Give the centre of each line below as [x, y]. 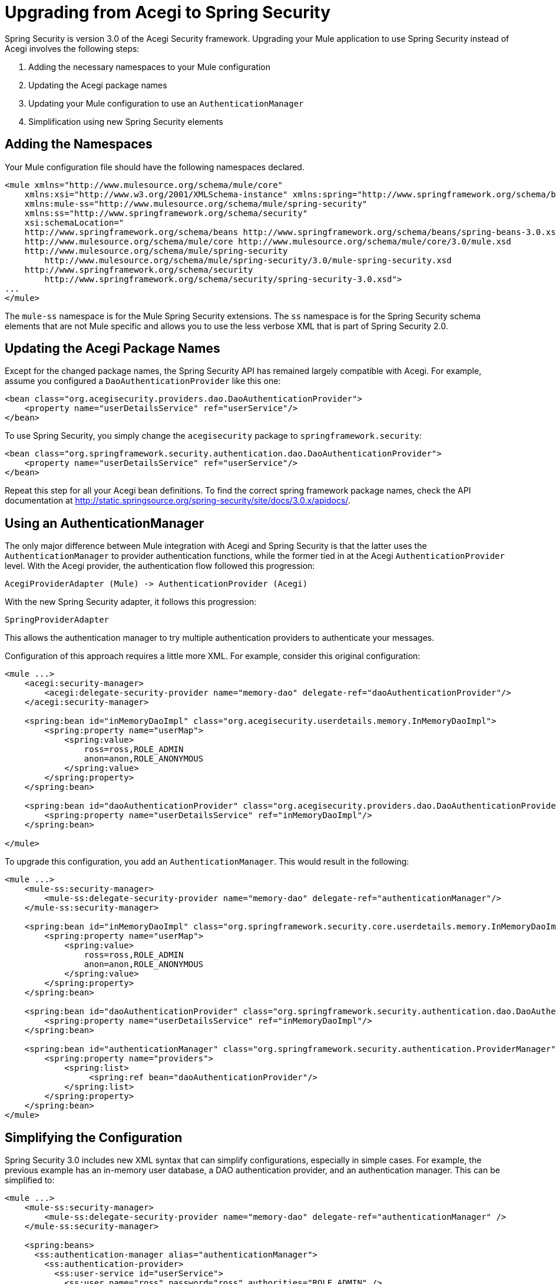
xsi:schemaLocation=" [74, 222]
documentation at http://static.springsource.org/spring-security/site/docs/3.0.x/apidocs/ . [178, 501]
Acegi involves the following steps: [72, 48]
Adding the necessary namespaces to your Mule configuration [150, 67]
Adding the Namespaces [79, 144]
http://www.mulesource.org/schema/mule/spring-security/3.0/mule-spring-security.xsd [248, 260]
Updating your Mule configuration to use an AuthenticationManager [166, 103]
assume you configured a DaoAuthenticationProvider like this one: [143, 381]
